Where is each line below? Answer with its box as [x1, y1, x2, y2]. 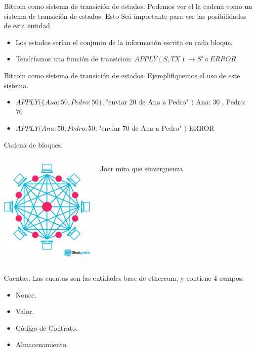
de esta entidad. [4, 20, 52, 31]
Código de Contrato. [15, 322, 78, 333]
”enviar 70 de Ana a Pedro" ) [98, 125, 187, 133]
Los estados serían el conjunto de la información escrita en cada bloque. [15, 37, 233, 47]
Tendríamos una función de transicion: [15, 53, 132, 64]
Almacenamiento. [15, 339, 68, 350]
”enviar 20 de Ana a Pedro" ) [105, 99, 194, 106]
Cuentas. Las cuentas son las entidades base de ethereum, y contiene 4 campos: [4, 273, 244, 283]
